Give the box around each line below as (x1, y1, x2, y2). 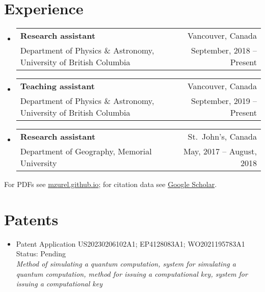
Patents (4, 208, 59, 229)
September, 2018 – (191, 44, 257, 57)
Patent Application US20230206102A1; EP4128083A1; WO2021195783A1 (16, 238, 245, 249)
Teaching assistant (20, 80, 95, 92)
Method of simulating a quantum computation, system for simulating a (16, 258, 236, 269)
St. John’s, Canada (188, 130, 257, 143)
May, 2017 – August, (183, 145, 257, 157)
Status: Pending (16, 248, 66, 259)
